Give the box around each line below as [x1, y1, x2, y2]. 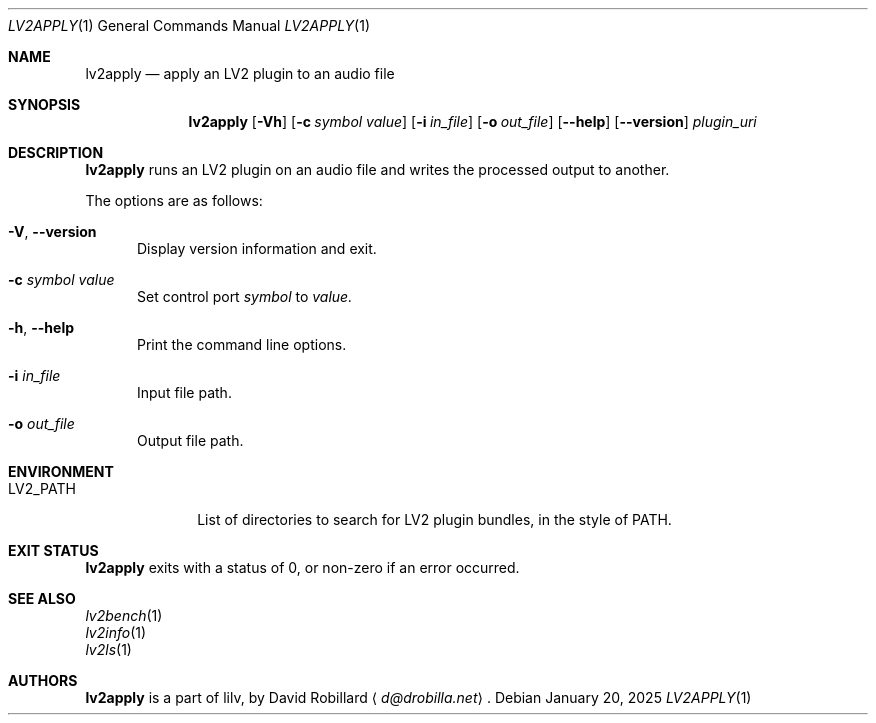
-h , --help [8, 319, 75, 336]
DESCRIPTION [8, 144, 104, 161]
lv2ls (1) [85, 641, 132, 658]
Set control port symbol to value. [137, 288, 353, 305]
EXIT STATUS [8, 542, 99, 559]
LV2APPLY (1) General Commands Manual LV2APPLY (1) [8, 17, 371, 34]
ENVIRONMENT [8, 463, 114, 480]
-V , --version [8, 223, 97, 240]
